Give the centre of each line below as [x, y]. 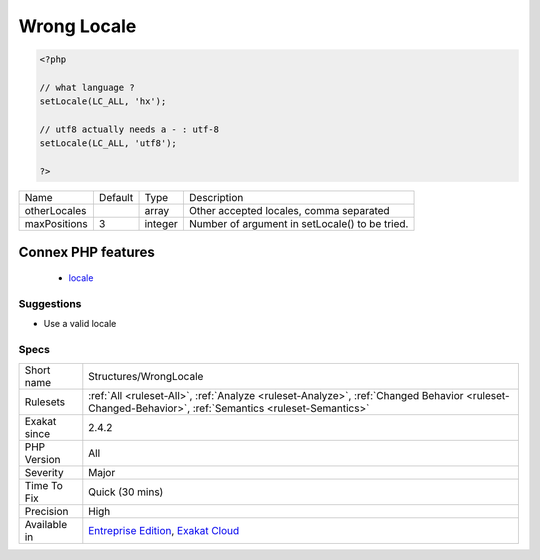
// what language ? [87, 87]
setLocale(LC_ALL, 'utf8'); [108, 143]
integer [161, 224]
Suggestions [50, 304]
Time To [44, 485]
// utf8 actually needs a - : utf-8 [129, 129]
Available [46, 524]
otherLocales [55, 211]
